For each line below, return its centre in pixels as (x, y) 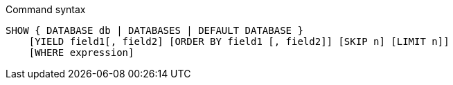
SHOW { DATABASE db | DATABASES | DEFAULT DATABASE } (154, 30)
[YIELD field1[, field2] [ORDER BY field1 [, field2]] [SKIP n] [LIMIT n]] (239, 41)
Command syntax (46, 9)
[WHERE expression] (81, 53)
